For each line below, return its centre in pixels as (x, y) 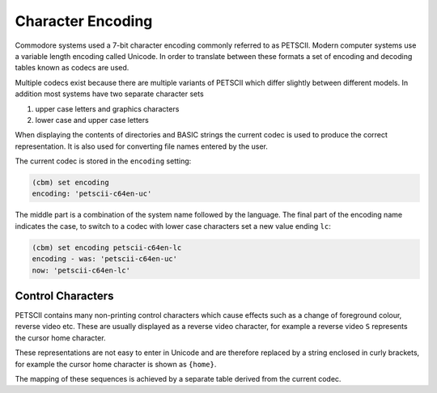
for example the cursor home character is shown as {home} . (116, 364)
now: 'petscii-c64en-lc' (81, 270)
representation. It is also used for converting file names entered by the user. (142, 146)
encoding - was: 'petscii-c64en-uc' (105, 259)
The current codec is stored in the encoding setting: (103, 161)
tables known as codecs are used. (72, 68)
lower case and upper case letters (92, 120)
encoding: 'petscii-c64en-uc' (92, 194)
